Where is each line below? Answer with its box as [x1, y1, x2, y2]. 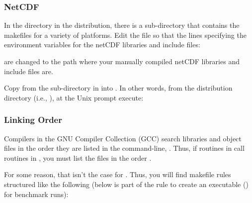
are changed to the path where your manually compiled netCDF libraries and [4, 56, 240, 66]
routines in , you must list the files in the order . [4, 152, 152, 163]
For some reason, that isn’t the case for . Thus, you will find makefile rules [4, 169, 231, 180]
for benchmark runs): [4, 189, 69, 199]
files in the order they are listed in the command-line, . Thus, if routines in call [4, 143, 245, 153]
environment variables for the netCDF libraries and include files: [4, 39, 200, 50]
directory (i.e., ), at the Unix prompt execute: [4, 92, 144, 102]
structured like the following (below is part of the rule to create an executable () [4, 179, 249, 189]
